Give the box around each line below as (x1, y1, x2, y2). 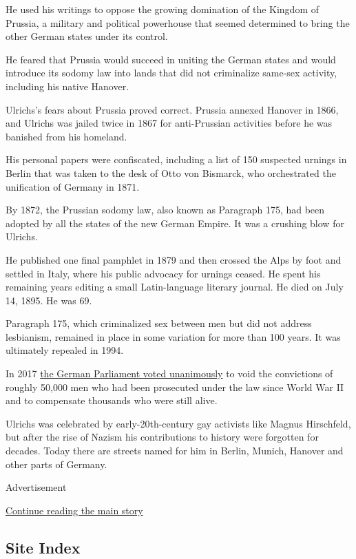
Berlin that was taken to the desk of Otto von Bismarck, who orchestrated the (6, 165, 336, 180)
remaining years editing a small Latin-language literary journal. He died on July (6, 279, 344, 294)
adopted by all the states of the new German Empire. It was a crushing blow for (6, 215, 344, 230)
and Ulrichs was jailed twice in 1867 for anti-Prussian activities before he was (6, 116, 333, 130)
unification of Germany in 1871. (6, 179, 140, 193)
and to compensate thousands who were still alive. (6, 393, 218, 408)
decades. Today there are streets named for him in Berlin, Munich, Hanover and (6, 443, 344, 458)
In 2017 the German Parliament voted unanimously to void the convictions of (6, 366, 333, 381)
